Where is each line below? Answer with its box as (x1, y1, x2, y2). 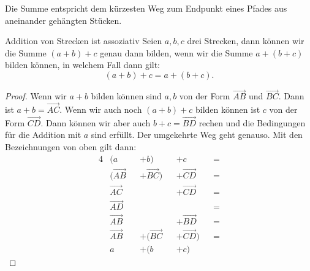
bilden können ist (195, 103, 260, 115)
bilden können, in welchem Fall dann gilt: (5, 58, 161, 71)
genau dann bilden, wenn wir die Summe (100, 46, 253, 59)
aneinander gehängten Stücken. (5, 13, 122, 26)
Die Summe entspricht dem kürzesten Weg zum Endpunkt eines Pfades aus (5, 2, 287, 14)
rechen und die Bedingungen (198, 116, 306, 129)
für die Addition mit (5, 128, 81, 141)
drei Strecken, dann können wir (187, 34, 304, 47)
